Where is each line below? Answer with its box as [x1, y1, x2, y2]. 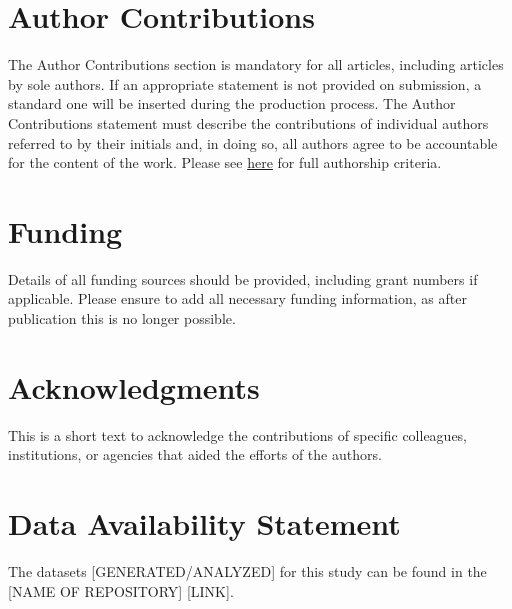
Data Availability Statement [8, 503, 401, 544]
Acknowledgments [8, 366, 260, 407]
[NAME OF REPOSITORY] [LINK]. [8, 580, 234, 601]
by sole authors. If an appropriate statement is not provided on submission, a [8, 73, 482, 94]
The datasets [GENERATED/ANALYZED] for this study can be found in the [8, 561, 487, 582]
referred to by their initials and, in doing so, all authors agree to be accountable [8, 132, 498, 153]
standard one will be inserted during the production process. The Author [8, 93, 456, 114]
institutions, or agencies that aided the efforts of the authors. [8, 444, 382, 465]
